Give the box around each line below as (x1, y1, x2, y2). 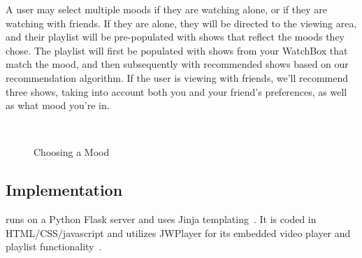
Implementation (6, 179, 123, 201)
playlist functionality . (6, 239, 102, 254)
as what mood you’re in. (6, 98, 110, 113)
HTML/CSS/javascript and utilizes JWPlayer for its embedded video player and (6, 225, 351, 240)
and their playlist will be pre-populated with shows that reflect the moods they (6, 29, 345, 44)
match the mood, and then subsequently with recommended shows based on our (6, 57, 349, 71)
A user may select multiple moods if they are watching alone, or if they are (6, 2, 328, 16)
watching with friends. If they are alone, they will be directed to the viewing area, (6, 15, 357, 30)
